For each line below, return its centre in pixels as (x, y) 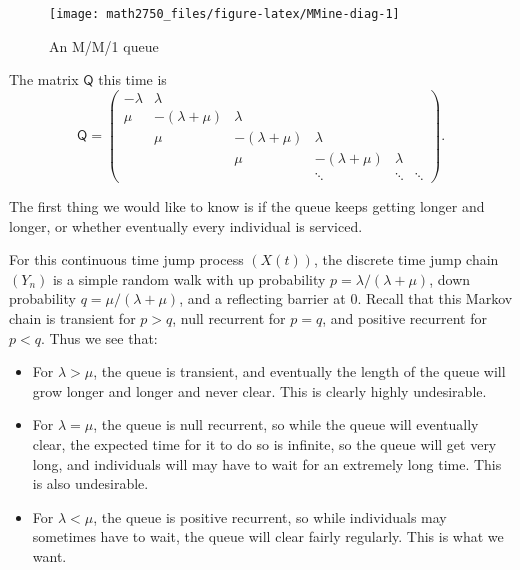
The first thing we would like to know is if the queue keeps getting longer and (247, 206)
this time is (132, 79)
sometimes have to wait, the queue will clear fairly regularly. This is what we (268, 536)
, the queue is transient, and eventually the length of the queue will (299, 371)
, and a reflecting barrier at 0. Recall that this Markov (346, 298)
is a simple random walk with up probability (189, 278)
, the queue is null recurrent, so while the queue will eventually (286, 424)
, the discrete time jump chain (406, 259)
